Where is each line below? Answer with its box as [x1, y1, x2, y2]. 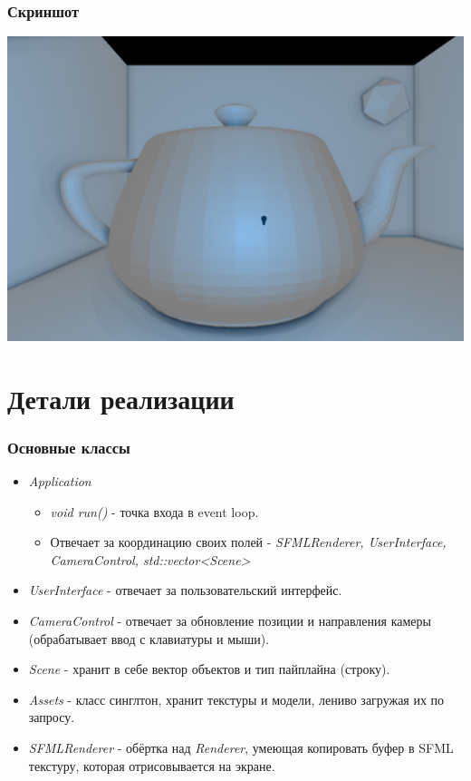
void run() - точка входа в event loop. [50, 502, 259, 521]
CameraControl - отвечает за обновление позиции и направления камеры [28, 611, 431, 630]
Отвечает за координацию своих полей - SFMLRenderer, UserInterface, [50, 532, 447, 552]
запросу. [28, 708, 75, 727]
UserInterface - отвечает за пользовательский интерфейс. [28, 581, 342, 600]
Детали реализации [7, 379, 235, 416]
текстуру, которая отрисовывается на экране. [28, 756, 275, 775]
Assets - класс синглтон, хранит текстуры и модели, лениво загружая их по [28, 689, 445, 708]
